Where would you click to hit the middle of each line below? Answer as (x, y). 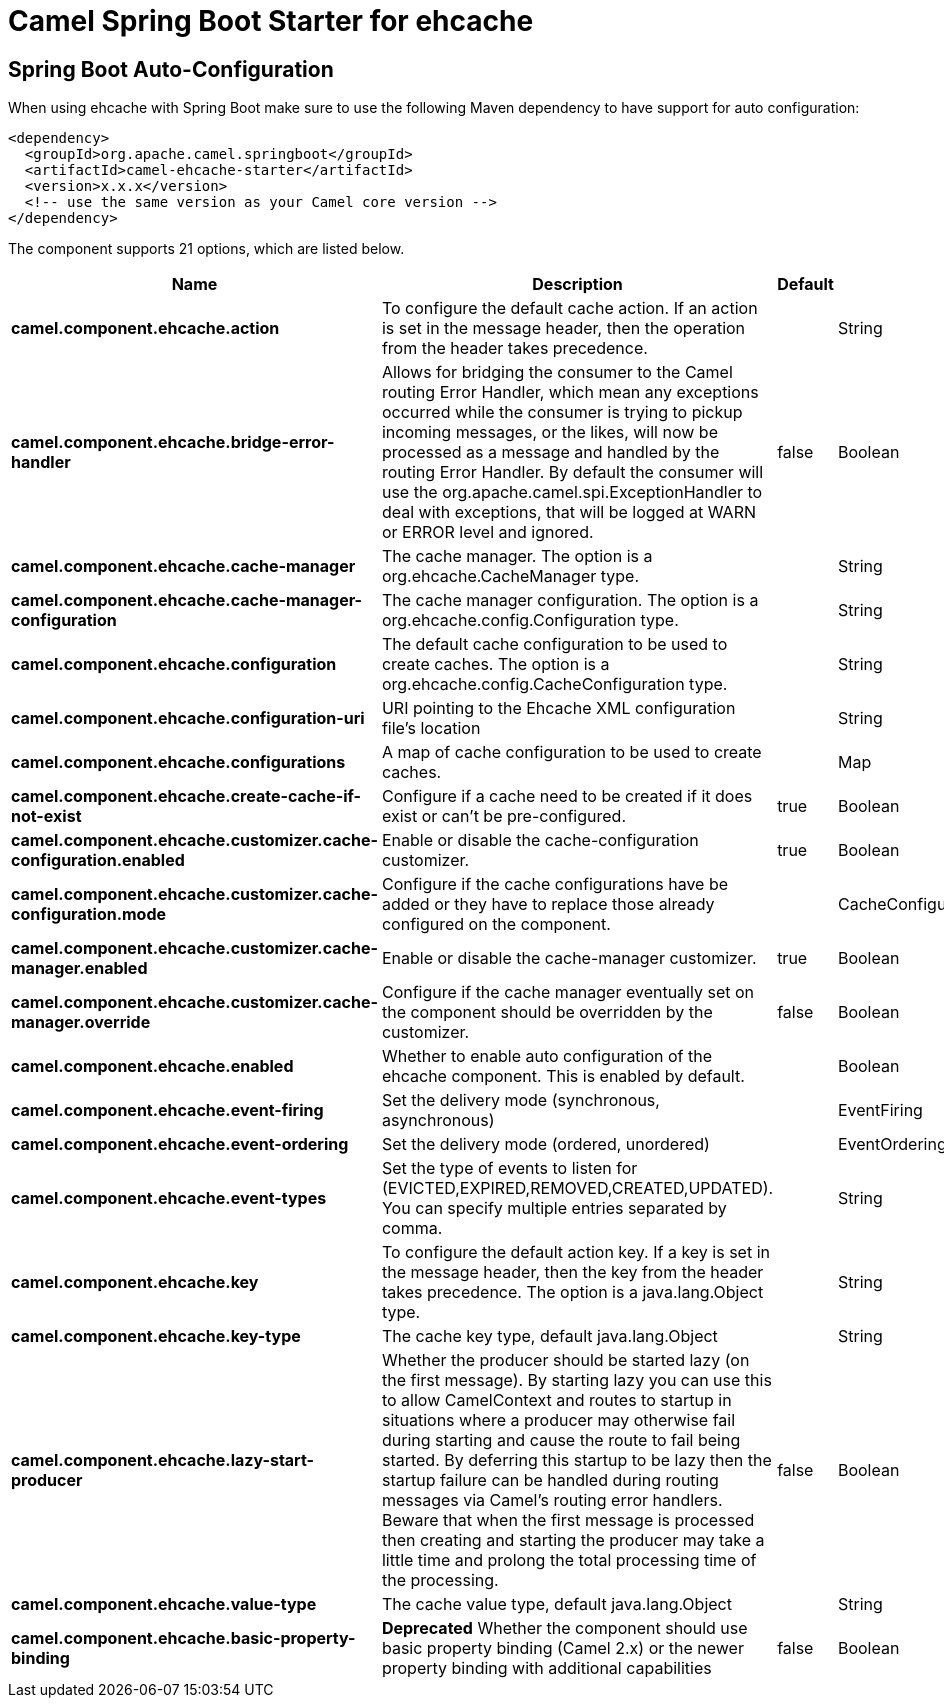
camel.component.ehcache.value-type (164, 1604)
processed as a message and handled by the (550, 452)
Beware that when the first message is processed (568, 1520)
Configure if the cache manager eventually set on (567, 992)
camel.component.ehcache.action (145, 328)
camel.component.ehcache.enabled (152, 1066)
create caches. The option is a (495, 664)
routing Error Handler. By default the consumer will (572, 472)
